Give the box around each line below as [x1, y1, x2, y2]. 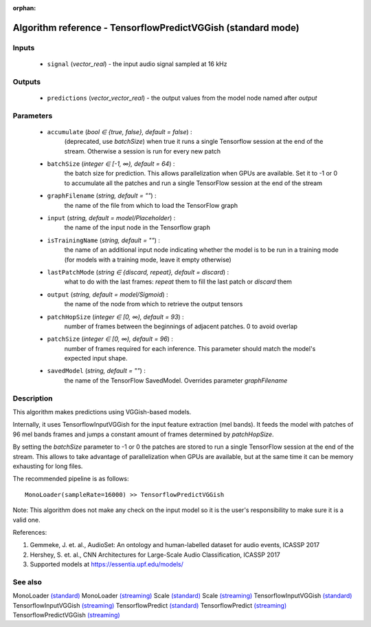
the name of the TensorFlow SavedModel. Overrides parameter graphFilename [64, 376, 288, 385]
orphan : [12, 4, 36, 12]
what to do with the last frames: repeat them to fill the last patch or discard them [64, 277, 292, 286]
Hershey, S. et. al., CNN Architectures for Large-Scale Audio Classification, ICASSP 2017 [30, 551, 281, 559]
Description [12, 393, 53, 403]
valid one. [12, 516, 41, 524]
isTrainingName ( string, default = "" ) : [47, 236, 161, 244]
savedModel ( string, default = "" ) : [47, 367, 146, 375]
